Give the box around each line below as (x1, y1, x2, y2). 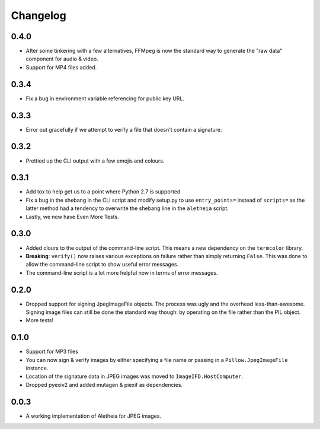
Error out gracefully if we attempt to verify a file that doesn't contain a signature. (25, 126, 222, 133)
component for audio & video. (25, 55, 99, 62)
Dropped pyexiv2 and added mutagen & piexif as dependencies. (25, 381, 183, 388)
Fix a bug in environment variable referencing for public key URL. (25, 95, 185, 102)
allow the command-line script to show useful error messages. (25, 261, 179, 268)
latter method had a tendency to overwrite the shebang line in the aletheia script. (25, 205, 229, 212)
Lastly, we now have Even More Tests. (25, 213, 120, 220)
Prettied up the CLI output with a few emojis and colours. (25, 157, 165, 164)
